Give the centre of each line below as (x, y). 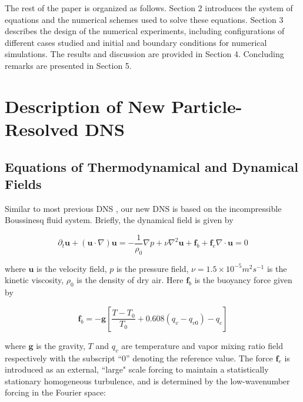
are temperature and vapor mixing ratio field (202, 345)
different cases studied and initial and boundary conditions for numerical (136, 42)
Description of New (85, 106)
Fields (23, 183)
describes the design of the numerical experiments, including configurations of (145, 31)
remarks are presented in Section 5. (68, 65)
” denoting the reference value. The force (199, 358)
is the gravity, (61, 345)
